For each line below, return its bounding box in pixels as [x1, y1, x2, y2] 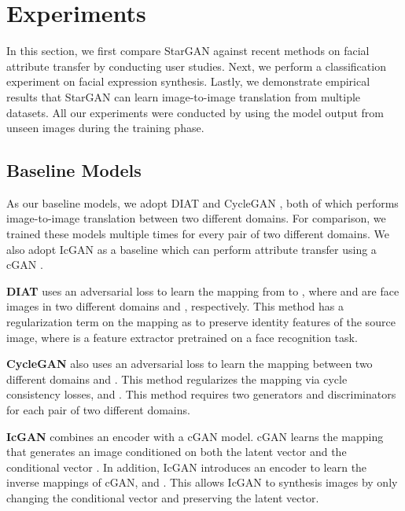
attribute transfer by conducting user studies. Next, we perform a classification [6, 57, 386, 74]
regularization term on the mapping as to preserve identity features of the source [6, 314, 396, 330]
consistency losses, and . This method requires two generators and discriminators [6, 386, 396, 403]
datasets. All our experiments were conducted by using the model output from [6, 104, 384, 120]
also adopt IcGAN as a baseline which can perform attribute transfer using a [6, 241, 377, 257]
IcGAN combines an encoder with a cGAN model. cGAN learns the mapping [6, 428, 384, 444]
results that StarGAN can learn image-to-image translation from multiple [6, 88, 361, 105]
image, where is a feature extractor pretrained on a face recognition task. [6, 329, 358, 345]
